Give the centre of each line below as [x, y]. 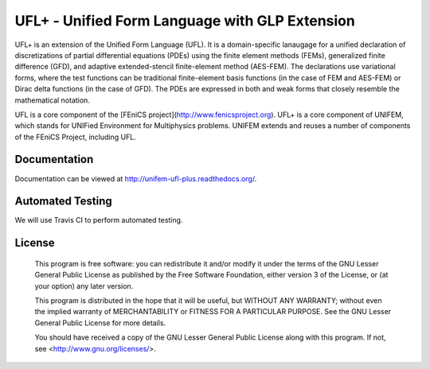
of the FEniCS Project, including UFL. [76, 137]
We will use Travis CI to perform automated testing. [99, 220]
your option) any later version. [84, 285]
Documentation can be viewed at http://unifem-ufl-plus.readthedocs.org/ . [136, 178]
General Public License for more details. [100, 323]
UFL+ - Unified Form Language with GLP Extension [185, 21]
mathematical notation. [53, 100]
